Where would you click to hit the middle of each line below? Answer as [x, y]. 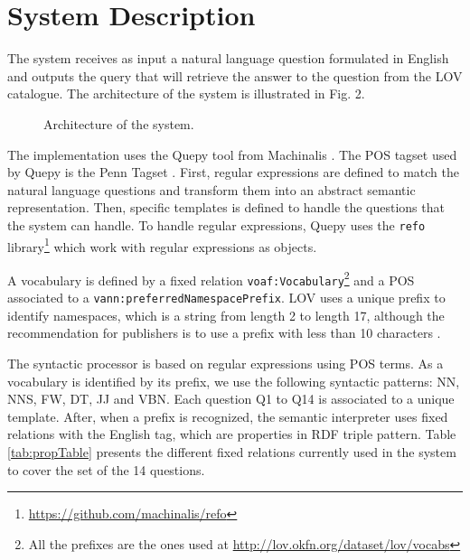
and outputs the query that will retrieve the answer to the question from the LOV [235, 75]
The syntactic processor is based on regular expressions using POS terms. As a [226, 363]
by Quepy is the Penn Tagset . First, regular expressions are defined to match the [233, 172]
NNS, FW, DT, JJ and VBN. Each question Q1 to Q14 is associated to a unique [231, 399]
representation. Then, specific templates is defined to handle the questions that [226, 207]
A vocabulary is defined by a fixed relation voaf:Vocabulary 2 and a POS [211, 278]
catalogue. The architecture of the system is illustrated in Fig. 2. [186, 93]
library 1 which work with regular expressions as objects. [162, 245]
